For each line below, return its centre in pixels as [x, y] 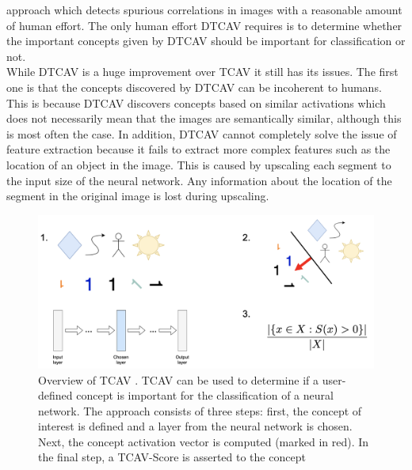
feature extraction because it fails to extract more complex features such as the [198, 149]
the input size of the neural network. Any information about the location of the [199, 180]
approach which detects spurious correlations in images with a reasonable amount [204, 9]
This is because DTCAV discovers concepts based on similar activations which [196, 102]
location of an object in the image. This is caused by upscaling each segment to [199, 164]
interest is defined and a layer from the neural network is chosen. [195, 426]
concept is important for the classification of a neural [205, 395]
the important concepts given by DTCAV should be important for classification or [206, 41]
